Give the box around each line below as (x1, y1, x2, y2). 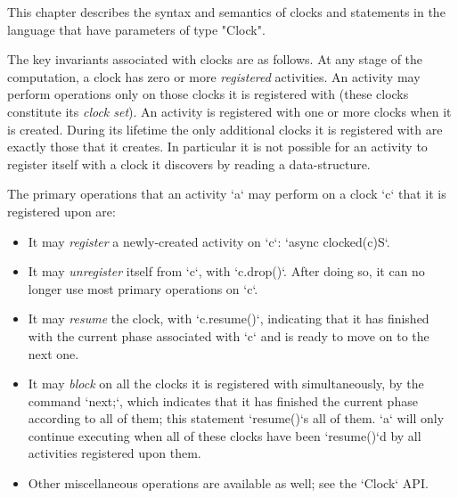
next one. (28, 344, 79, 363)
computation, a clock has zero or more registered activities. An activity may (7, 67, 421, 86)
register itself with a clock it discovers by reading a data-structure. (7, 154, 371, 173)
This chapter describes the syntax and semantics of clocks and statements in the (7, 3, 446, 20)
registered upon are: (7, 201, 116, 220)
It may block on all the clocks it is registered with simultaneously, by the (28, 374, 424, 393)
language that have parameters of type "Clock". (7, 20, 266, 38)
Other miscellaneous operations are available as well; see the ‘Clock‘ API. (28, 474, 429, 493)
